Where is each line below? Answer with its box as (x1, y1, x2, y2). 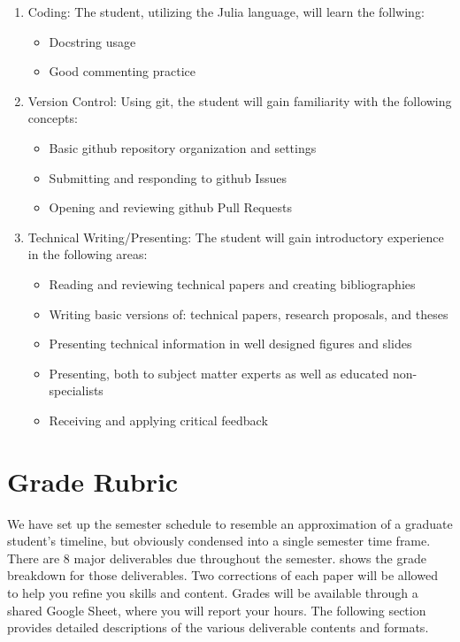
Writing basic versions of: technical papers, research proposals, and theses (49, 304, 448, 323)
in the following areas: (27, 245, 148, 264)
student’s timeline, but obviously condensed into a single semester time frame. (7, 531, 431, 550)
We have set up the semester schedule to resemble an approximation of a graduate (7, 514, 453, 532)
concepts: (27, 109, 78, 127)
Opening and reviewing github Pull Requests (49, 198, 292, 217)
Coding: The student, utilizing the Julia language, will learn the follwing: (27, 3, 425, 20)
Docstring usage (49, 32, 136, 50)
